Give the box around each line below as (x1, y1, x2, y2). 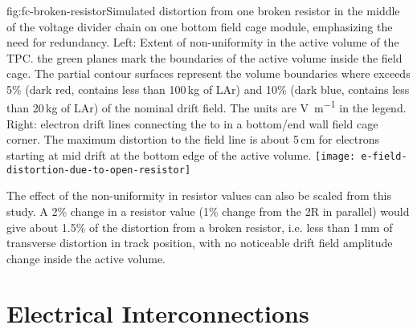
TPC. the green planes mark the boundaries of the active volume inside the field (6, 49, 403, 66)
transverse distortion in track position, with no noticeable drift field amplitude (6, 234, 393, 251)
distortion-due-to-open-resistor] (6, 164, 191, 176)
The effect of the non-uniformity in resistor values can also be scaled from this (6, 187, 391, 204)
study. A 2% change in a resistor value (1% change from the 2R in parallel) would (6, 202, 410, 219)
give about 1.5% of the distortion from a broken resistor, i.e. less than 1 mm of (6, 218, 393, 235)
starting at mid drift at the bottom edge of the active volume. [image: (6, 147, 356, 163)
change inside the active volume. (6, 250, 166, 266)
